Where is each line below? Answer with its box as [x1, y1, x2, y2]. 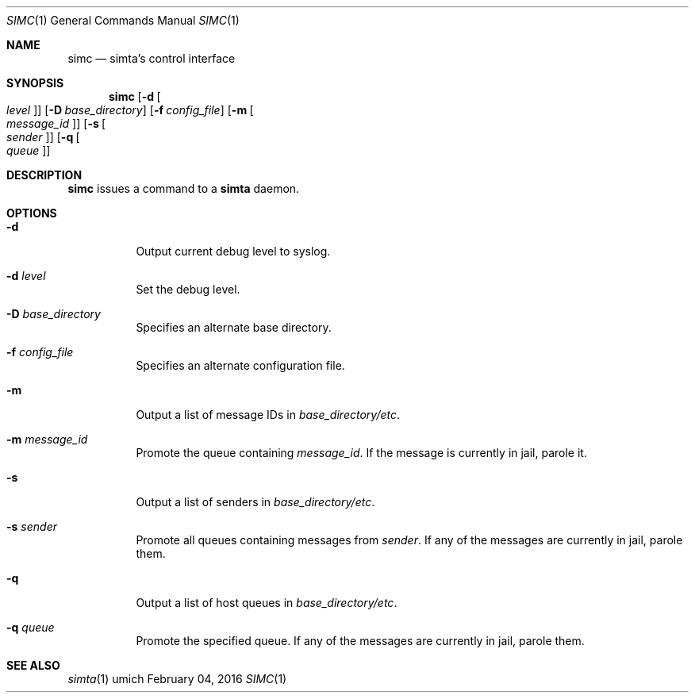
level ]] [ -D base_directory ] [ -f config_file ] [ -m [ [6, 103, 254, 117]
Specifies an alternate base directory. [136, 321, 332, 334]
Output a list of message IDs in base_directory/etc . [136, 408, 401, 421]
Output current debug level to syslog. [136, 244, 331, 258]
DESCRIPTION [6, 168, 83, 182]
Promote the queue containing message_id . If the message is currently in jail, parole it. [136, 446, 587, 459]
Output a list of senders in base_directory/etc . [136, 495, 375, 509]
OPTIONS [6, 206, 57, 220]
